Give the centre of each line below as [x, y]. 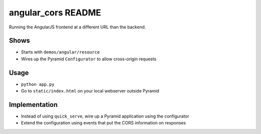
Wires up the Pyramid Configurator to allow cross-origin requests [89, 59]
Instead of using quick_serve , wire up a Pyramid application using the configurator [105, 116]
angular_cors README [55, 13]
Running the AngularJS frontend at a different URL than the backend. [77, 27]
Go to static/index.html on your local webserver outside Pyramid [90, 91]
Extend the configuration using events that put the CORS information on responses [103, 123]
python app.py [38, 84]
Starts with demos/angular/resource [60, 52]
